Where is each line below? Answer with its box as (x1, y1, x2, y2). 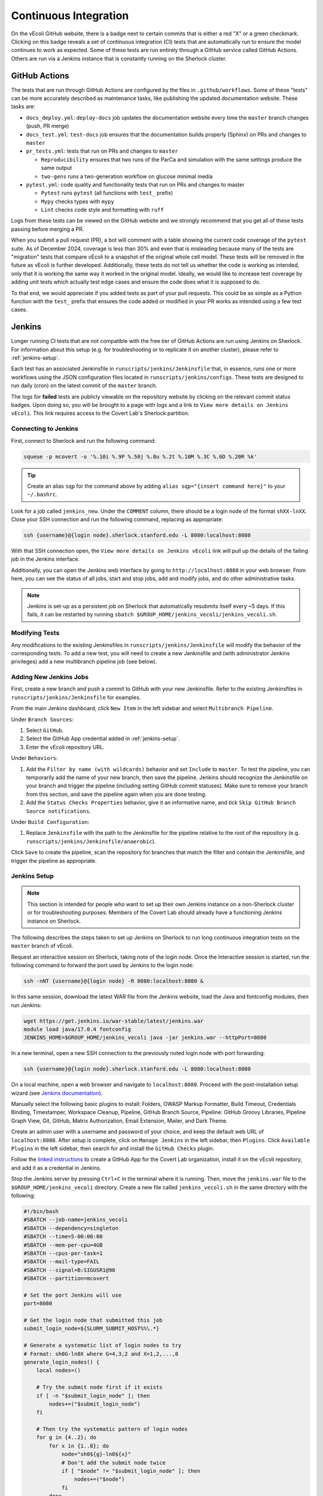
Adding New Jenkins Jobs (11, 673, 89, 682)
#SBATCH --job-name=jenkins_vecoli (23, 1217, 128, 1223)
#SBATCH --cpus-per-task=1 (23, 1249, 103, 1257)
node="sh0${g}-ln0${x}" (61, 1451, 132, 1458)
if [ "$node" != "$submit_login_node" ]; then (61, 1468, 200, 1474)
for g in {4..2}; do (36, 1434, 97, 1441)
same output (41, 165, 72, 172)
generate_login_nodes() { (23, 1358, 100, 1366)
